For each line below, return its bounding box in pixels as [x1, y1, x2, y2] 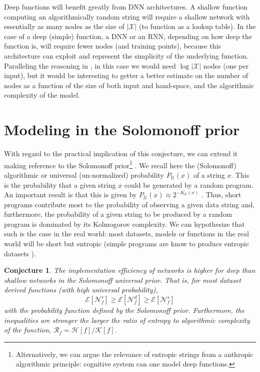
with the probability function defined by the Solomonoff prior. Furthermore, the [4, 305, 245, 315]
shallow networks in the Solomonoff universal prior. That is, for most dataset [4, 274, 241, 285]
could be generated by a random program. [124, 179, 253, 190]
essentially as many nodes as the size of [4, 21, 124, 32]
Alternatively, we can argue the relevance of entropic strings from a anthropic [15, 348, 253, 359]
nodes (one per [203, 60, 249, 71]
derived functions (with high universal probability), [4, 284, 158, 295]
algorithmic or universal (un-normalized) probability [4, 169, 164, 180]
